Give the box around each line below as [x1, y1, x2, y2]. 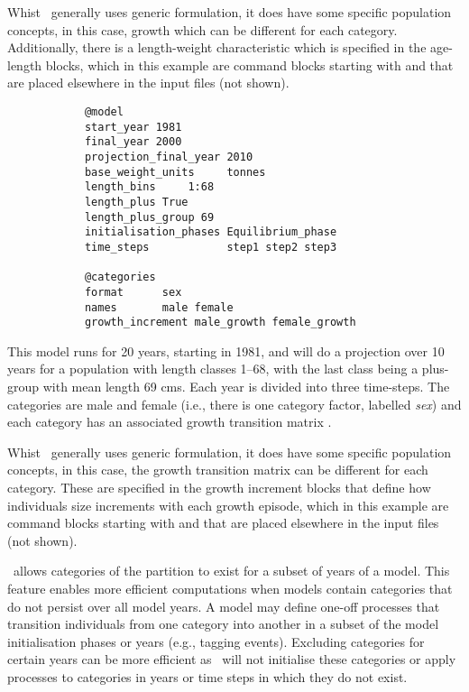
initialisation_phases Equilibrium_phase [84, 226, 337, 239]
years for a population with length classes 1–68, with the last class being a [7, 359, 418, 378]
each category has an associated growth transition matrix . [7, 412, 332, 431]
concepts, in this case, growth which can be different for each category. [7, 20, 398, 39]
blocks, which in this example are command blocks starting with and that [45, 55, 454, 74]
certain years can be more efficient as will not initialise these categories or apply [7, 650, 456, 669]
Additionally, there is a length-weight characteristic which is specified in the [7, 38, 427, 57]
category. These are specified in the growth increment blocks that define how [7, 477, 431, 496]
